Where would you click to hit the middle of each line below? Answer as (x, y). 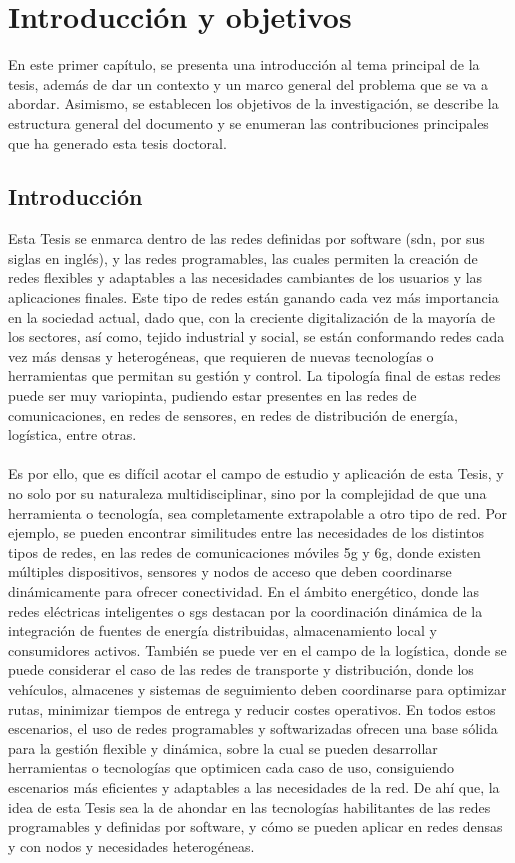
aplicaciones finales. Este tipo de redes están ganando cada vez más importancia (253, 297)
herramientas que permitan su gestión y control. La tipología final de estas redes (254, 375)
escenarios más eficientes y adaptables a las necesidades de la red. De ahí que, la (254, 786)
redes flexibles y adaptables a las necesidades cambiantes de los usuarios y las (245, 277)
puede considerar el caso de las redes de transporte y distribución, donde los (241, 669)
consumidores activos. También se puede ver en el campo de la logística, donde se (257, 649)
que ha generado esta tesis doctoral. (117, 142)
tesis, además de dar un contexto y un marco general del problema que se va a (248, 83)
